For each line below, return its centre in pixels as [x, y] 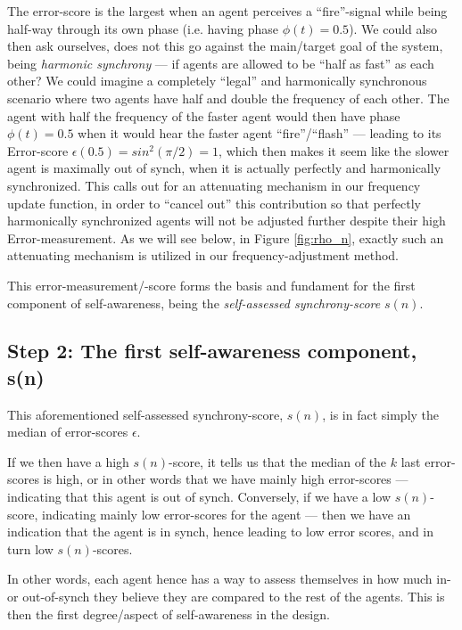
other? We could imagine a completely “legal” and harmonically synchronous [217, 81]
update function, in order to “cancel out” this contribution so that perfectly [214, 203]
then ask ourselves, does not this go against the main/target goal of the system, [225, 46]
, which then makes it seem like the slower [334, 150]
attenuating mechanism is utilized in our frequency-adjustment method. [203, 255]
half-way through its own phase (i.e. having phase [143, 28]
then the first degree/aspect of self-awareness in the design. [169, 614]
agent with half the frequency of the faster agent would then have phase [204, 115]
